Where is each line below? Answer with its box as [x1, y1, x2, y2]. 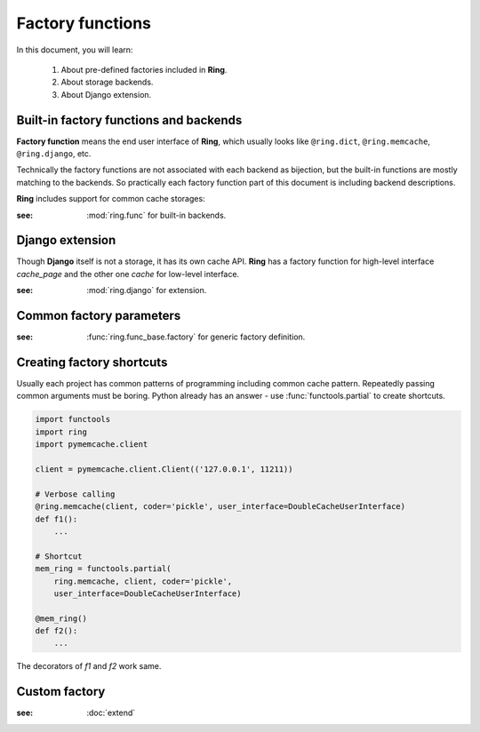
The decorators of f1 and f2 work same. [16, 661, 162, 672]
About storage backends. [60, 76, 154, 88]
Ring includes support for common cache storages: [16, 194, 205, 204]
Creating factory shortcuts [16, 354, 168, 370]
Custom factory [16, 684, 106, 699]
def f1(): [35, 513, 78, 524]
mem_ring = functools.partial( [35, 564, 172, 574]
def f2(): [35, 626, 78, 636]
